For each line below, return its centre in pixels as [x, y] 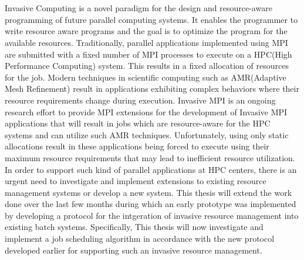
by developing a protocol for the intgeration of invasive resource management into [152, 215]
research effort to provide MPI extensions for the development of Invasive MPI [146, 111]
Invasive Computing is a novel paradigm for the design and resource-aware [139, 8]
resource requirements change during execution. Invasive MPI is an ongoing [140, 100]
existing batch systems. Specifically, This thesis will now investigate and [134, 227]
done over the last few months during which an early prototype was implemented [151, 204]
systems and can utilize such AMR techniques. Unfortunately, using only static [147, 134]
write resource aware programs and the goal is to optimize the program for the [146, 31]
